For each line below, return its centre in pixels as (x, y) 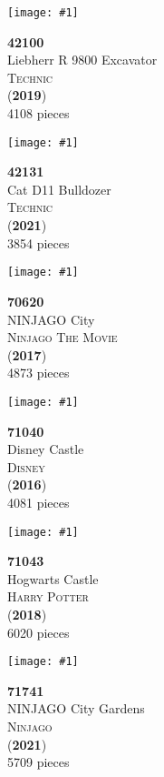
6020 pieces (39, 632)
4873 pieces (39, 373)
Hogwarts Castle (53, 578)
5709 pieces (39, 762)
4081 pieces (39, 502)
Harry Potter (48, 596)
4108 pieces (39, 113)
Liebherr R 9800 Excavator (82, 60)
